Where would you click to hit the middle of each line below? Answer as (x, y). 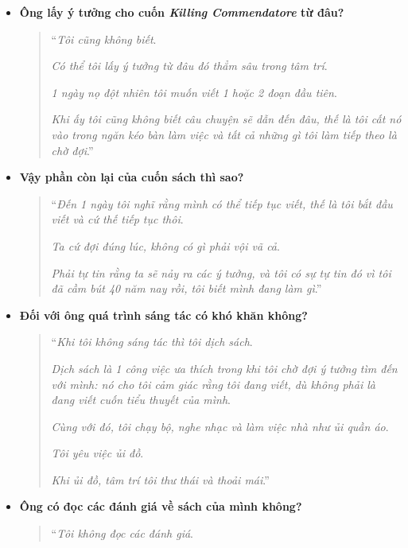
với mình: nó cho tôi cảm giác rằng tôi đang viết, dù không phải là (213, 384)
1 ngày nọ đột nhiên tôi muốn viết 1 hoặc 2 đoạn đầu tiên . (194, 92)
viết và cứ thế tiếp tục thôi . (117, 219)
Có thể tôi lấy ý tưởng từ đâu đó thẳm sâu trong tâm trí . (189, 66)
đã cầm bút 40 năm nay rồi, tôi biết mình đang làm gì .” (187, 288)
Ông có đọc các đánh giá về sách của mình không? (161, 506)
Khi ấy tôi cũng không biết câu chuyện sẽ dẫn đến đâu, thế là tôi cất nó (226, 119)
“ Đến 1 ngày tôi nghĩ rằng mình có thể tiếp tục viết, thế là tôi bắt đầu (222, 203)
